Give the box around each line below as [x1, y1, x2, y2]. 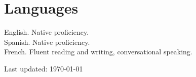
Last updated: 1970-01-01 [4, 63, 83, 73]
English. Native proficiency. [4, 27, 89, 37]
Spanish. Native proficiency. [4, 36, 90, 47]
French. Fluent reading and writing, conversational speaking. [4, 46, 192, 57]
